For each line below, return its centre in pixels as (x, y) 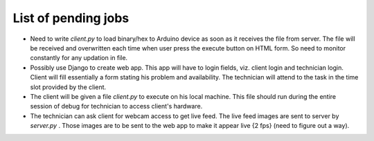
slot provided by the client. (68, 87)
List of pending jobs (71, 18)
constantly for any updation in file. (79, 58)
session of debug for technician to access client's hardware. (116, 106)
